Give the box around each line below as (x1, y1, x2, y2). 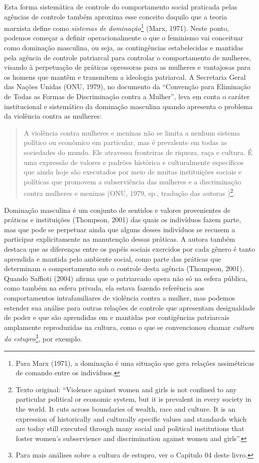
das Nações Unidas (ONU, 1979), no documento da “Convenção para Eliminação (4, 81, 251, 92)
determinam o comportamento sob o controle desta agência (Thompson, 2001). (4, 263, 245, 274)
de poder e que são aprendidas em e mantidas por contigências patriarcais (4, 312, 230, 322)
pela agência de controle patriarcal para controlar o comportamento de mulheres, (4, 52, 251, 62)
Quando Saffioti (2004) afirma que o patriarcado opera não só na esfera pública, (4, 273, 248, 283)
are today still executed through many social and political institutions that (15, 423, 245, 434)
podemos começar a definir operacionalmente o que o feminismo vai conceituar (4, 32, 244, 43)
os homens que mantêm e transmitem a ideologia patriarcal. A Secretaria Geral (4, 71, 246, 82)
